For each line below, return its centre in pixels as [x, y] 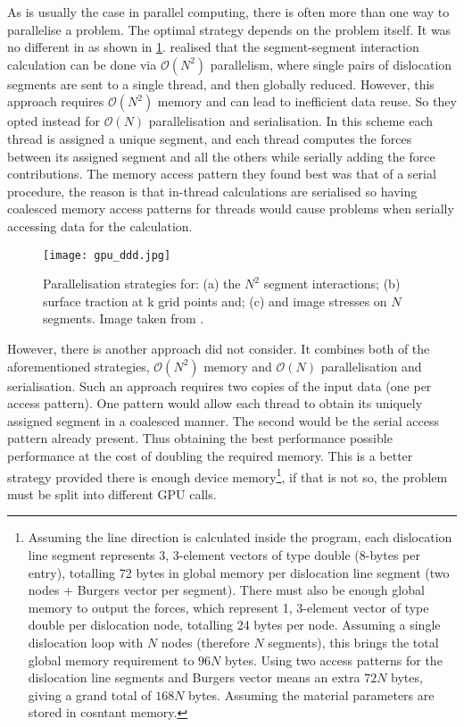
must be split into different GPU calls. [112, 493]
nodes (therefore [205, 642]
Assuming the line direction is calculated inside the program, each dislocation [240, 537]
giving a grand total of [90, 694]
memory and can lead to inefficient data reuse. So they [307, 101]
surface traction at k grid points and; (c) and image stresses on [215, 301]
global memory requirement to [111, 660]
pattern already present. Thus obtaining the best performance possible [200, 438]
